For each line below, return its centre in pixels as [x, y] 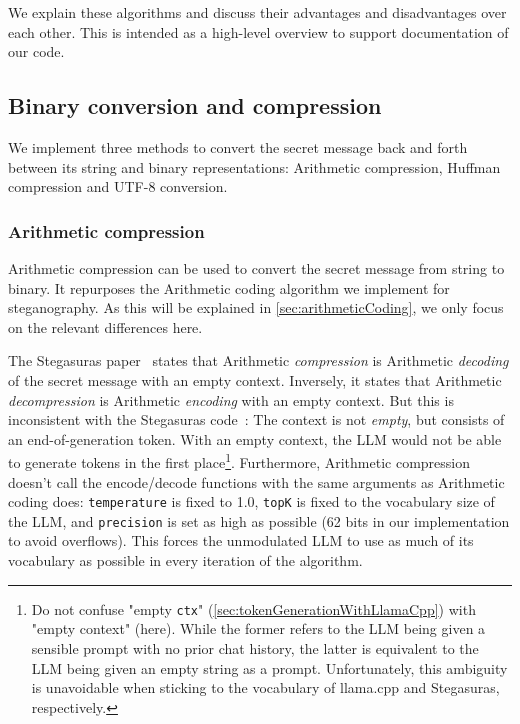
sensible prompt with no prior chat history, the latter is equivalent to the [255, 647]
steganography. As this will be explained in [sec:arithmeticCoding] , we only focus [256, 307]
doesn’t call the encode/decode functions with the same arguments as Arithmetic [256, 481]
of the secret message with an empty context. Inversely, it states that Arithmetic [255, 379]
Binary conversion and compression [195, 105]
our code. [36, 51]
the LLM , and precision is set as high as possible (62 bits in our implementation [259, 520]
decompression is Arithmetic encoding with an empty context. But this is [231, 399]
